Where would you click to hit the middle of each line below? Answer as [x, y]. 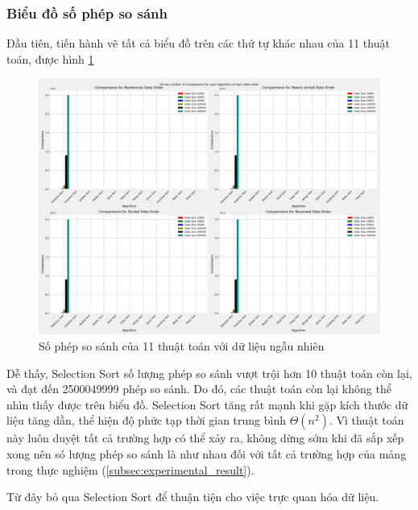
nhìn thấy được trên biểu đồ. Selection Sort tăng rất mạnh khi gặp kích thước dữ [207, 404]
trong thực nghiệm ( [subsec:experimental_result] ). [130, 469]
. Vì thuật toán [366, 420]
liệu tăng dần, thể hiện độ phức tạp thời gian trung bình [147, 420]
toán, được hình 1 [50, 58]
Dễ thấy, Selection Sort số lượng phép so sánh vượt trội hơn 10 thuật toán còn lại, [209, 373]
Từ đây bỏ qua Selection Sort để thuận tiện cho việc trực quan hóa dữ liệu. [193, 497]
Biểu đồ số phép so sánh [87, 12]
